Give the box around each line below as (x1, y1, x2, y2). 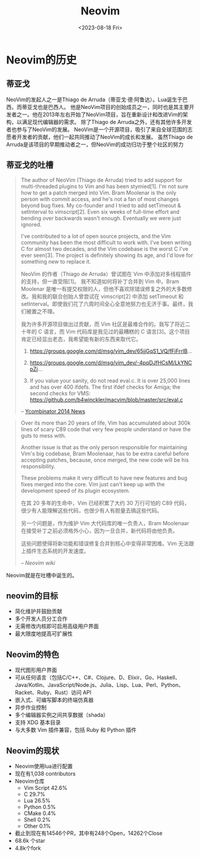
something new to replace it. (20, 258, 91, 265)
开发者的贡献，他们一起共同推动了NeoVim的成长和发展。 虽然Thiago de (16, 133, 193, 140)
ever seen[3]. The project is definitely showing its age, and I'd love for (20, 252, 193, 259)
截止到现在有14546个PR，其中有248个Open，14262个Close (14, 829, 163, 837)
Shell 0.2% (23, 816, 51, 823)
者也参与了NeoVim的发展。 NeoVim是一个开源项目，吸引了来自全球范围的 (6, 126, 188, 133)
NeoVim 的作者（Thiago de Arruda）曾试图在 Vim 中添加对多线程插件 (20, 270, 192, 277)
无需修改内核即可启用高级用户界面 (14, 623, 99, 630)
